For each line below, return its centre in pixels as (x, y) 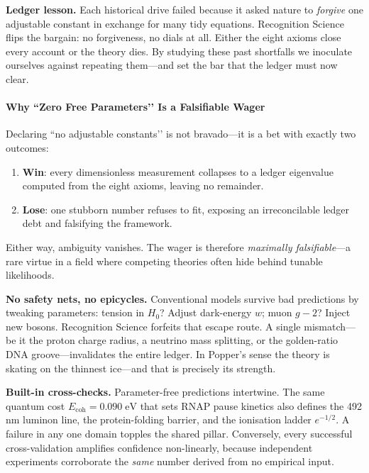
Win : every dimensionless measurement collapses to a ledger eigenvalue (178, 171)
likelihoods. (30, 275)
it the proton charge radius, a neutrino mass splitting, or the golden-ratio (179, 340)
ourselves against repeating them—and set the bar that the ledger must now (172, 65)
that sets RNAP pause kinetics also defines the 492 (251, 405)
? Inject (334, 312)
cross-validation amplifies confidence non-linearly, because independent (159, 447)
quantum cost (35, 405)
